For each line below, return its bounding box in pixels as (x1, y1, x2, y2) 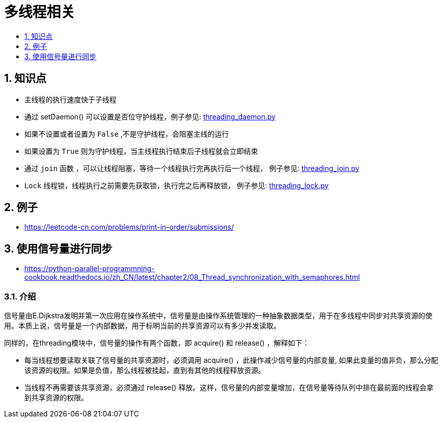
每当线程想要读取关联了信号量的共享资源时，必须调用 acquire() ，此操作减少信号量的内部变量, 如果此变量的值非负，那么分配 (24, 356, 438, 365)
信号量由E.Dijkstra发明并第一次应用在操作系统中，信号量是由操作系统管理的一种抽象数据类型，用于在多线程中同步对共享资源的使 (4, 311, 433, 320)
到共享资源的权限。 (24, 393, 88, 402)
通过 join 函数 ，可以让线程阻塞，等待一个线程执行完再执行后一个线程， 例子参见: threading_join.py (24, 163, 359, 173)
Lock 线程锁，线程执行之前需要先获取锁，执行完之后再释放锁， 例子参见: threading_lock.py (24, 181, 329, 190)
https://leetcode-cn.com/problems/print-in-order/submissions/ (24, 223, 234, 232)
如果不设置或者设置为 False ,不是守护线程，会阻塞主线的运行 (24, 129, 229, 138)
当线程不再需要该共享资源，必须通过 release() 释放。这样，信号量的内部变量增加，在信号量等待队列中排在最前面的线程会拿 (24, 383, 434, 392)
